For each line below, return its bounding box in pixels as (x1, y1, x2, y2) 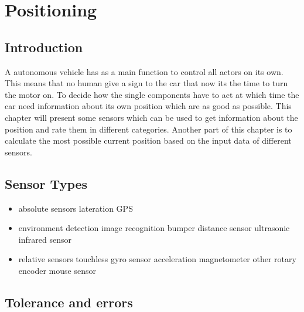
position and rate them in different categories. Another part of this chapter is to (5, 123, 292, 135)
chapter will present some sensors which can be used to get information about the (5, 111, 298, 123)
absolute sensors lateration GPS (18, 202, 133, 214)
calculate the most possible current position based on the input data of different (5, 134, 292, 147)
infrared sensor (18, 233, 71, 245)
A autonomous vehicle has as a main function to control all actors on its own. (5, 65, 283, 77)
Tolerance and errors (5, 293, 133, 311)
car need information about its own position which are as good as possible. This (5, 100, 292, 112)
